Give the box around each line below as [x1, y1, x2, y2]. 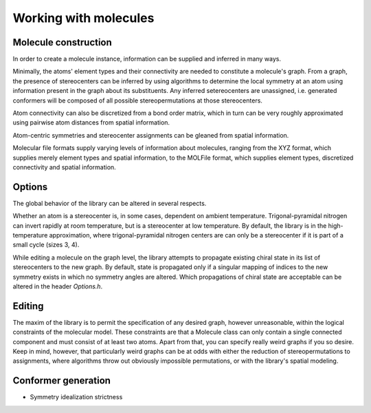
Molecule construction [12, 36, 113, 48]
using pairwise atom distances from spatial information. [12, 118, 170, 127]
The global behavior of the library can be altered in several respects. [12, 199, 207, 207]
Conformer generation [12, 375, 111, 387]
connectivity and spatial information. [12, 162, 116, 171]
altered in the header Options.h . [12, 282, 103, 290]
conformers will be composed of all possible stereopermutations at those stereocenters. [12, 96, 262, 105]
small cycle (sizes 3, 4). [12, 241, 80, 249]
